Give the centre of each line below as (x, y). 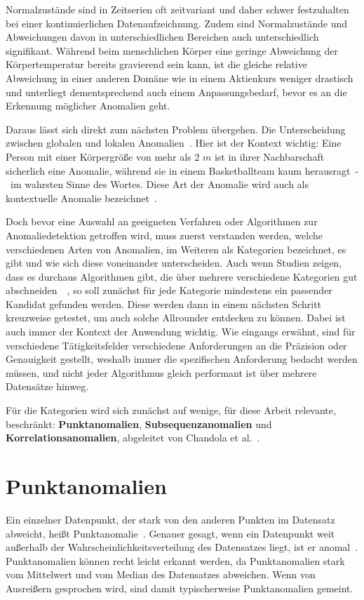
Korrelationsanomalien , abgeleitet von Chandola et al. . (133, 438)
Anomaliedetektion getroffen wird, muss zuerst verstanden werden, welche (164, 235)
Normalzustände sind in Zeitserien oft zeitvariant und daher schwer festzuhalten (177, 9)
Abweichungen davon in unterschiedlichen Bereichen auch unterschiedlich (162, 37)
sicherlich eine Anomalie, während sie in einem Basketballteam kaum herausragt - (182, 170)
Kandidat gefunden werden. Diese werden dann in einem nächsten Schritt (164, 304)
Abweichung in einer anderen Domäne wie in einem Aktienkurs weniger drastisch (180, 78)
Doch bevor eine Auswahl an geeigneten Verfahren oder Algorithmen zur (162, 221)
